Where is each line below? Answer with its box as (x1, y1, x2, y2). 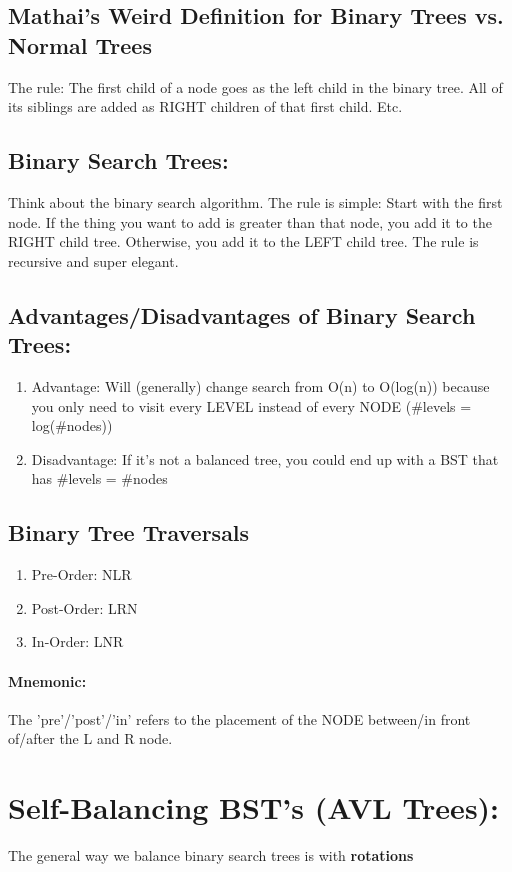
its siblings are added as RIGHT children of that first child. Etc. (8, 96, 403, 117)
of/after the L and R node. (8, 728, 173, 749)
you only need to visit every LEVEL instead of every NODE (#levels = (31, 395, 472, 416)
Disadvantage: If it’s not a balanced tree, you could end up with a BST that (31, 448, 499, 469)
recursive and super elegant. (8, 250, 179, 271)
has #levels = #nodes (31, 468, 168, 489)
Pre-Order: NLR (31, 564, 132, 585)
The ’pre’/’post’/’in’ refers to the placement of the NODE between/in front (8, 708, 471, 729)
